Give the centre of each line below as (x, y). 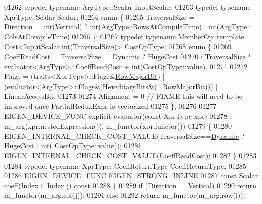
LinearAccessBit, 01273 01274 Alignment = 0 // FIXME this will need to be (123, 96)
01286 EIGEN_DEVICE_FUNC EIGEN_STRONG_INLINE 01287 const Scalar (131, 175)
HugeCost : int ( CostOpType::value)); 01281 (73, 146)
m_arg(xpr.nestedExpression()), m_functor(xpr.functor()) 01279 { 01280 (118, 126)
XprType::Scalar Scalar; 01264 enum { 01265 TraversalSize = (99, 16)
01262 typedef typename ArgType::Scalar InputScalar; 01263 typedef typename (127, 7)
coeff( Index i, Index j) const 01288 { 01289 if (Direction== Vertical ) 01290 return (130, 185)
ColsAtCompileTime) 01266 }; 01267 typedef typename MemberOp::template (124, 36)
